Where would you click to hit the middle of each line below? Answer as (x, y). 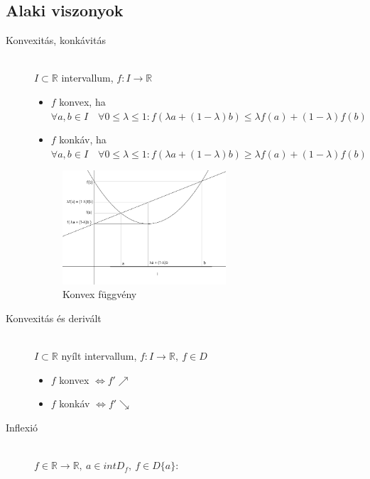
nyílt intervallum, (99, 356)
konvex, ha (82, 101)
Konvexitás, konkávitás (56, 40)
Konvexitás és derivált (54, 318)
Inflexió (22, 427)
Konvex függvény (100, 294)
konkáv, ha (83, 139)
